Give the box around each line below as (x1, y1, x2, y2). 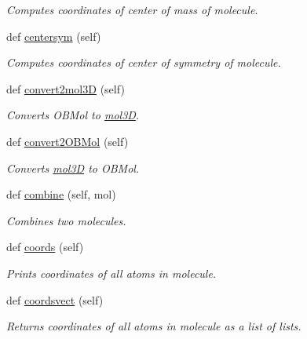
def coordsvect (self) (6, 291, 104, 308)
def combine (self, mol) (6, 186, 116, 202)
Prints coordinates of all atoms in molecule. (6, 264, 217, 281)
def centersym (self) (6, 27, 101, 44)
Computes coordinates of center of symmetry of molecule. (6, 54, 281, 71)
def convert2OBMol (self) (6, 133, 129, 149)
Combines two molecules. (6, 212, 126, 228)
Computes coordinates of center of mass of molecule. (6, 2, 258, 17)
